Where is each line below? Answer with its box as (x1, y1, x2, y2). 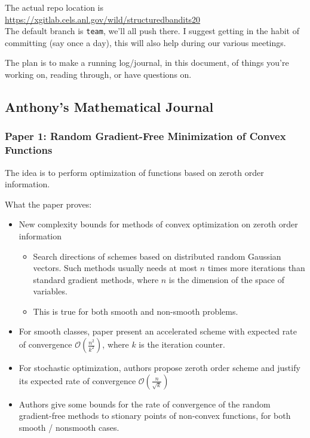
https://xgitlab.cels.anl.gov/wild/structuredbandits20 (5, 13, 201, 25)
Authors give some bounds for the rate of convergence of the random (19, 397, 271, 410)
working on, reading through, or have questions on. (5, 68, 192, 81)
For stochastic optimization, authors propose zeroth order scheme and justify (19, 361, 300, 374)
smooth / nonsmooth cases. (19, 421, 119, 433)
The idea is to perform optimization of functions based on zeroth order (5, 166, 264, 178)
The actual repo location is (5, 1, 104, 13)
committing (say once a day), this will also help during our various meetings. (5, 36, 286, 48)
